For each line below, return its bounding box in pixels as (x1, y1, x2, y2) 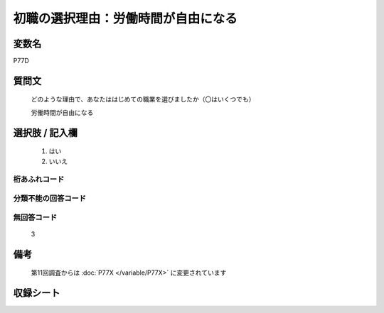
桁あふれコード (13, 175, 65, 185)
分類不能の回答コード (13, 193, 87, 203)
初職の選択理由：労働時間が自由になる (13, 11, 238, 26)
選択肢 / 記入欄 (13, 126, 78, 138)
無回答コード (13, 212, 58, 222)
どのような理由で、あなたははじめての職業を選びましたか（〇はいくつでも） (31, 95, 255, 104)
